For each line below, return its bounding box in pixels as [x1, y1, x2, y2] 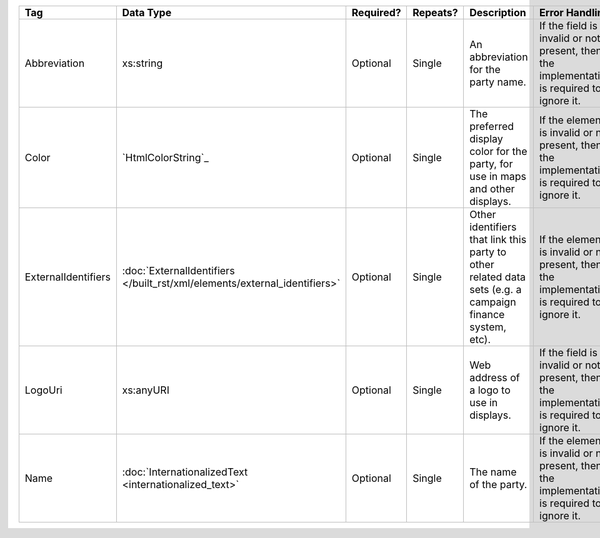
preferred [469, 120, 515, 133]
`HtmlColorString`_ [121, 151, 209, 164]
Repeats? [412, 6, 459, 19]
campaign [469, 295, 517, 309]
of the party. [469, 478, 528, 491]
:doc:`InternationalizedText [121, 465, 249, 479]
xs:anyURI [121, 383, 170, 397]
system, [469, 320, 507, 334]
